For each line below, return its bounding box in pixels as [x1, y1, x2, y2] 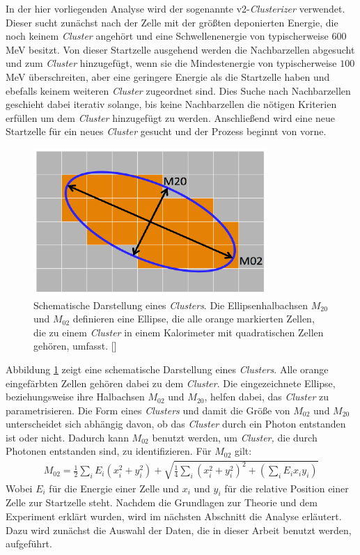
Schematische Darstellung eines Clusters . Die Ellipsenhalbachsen [33, 297, 308, 312]
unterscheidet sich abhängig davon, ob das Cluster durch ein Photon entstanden [6, 416, 346, 431]
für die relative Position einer [224, 480, 349, 495]
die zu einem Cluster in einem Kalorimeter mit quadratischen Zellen [33, 325, 324, 339]
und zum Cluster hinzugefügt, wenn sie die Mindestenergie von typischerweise [6, 56, 337, 70]
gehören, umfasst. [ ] [33, 338, 117, 353]
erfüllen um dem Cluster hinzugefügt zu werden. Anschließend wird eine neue [6, 110, 336, 125]
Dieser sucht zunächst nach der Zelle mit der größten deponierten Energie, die [6, 15, 338, 29]
